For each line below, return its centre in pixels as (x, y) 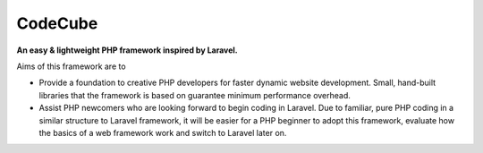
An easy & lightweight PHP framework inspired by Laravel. (127, 50)
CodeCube (57, 23)
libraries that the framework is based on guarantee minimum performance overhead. (195, 95)
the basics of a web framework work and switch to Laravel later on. (163, 132)
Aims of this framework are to (71, 66)
